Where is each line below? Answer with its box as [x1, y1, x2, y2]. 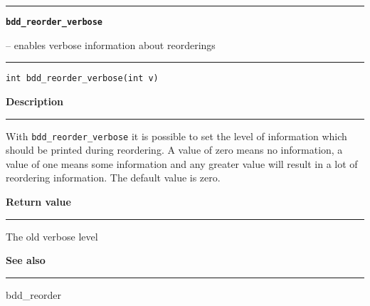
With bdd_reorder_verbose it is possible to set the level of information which [6, 128, 347, 143]
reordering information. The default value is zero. [6, 170, 221, 185]
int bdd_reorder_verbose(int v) [6, 73, 159, 84]
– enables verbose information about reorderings [6, 37, 216, 52]
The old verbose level [6, 228, 98, 243]
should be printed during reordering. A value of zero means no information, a [6, 142, 343, 157]
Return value [6, 194, 71, 209]
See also [6, 253, 46, 268]
